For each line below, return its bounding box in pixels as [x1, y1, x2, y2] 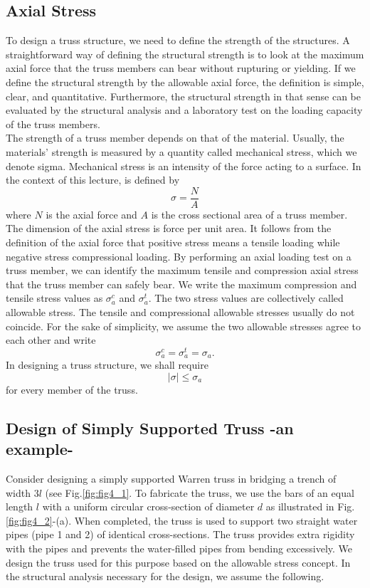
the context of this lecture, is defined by [6, 172, 180, 187]
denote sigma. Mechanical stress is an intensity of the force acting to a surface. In [6, 158, 361, 173]
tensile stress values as [6, 290, 103, 305]
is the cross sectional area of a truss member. [151, 206, 348, 221]
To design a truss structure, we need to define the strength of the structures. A [6, 33, 350, 48]
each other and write [6, 332, 96, 347]
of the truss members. [6, 116, 100, 131]
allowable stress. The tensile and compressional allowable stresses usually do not [6, 304, 355, 319]
